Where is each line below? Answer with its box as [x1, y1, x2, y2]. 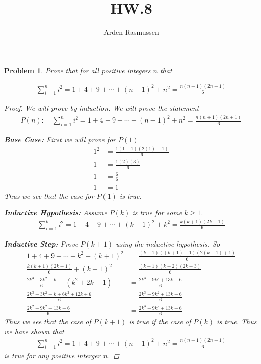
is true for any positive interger [4, 350, 101, 360]
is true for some [132, 207, 182, 218]
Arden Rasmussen [103, 27, 159, 37]
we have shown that [4, 326, 64, 336]
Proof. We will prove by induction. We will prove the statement [4, 103, 199, 113]
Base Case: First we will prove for [4, 134, 116, 145]
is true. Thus [217, 316, 257, 327]
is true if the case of [129, 316, 191, 327]
